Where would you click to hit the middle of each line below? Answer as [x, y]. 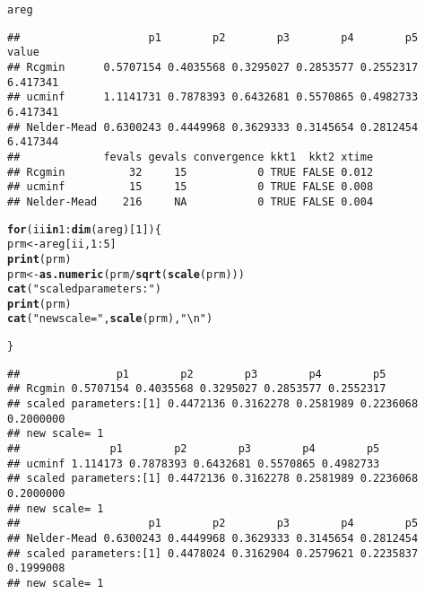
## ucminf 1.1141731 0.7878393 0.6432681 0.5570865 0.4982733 [213, 97]
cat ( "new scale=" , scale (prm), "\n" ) [110, 319]
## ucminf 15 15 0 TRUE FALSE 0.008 [191, 187]
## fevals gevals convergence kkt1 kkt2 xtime [191, 157]
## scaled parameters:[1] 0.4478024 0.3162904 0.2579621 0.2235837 [213, 553]
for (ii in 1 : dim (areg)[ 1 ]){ [84, 229]
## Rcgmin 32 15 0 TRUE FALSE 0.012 [191, 172]
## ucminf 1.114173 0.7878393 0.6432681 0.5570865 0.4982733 [194, 463]
